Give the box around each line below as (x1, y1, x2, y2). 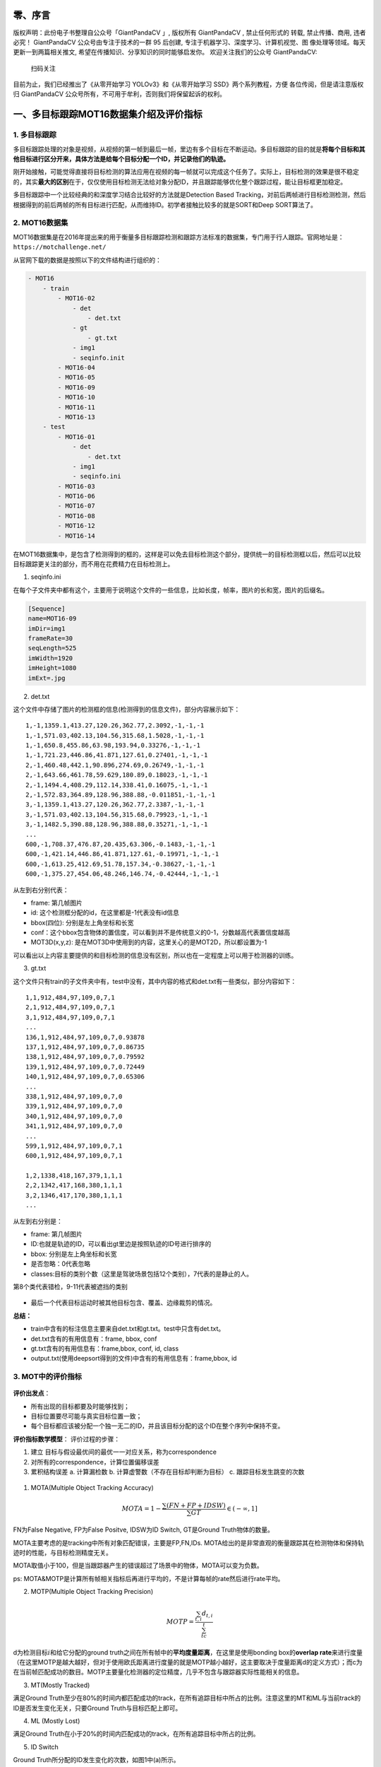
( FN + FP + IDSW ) (166, 1501, 226, 1509)
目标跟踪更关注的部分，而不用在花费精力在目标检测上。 (13, 560, 174, 568)
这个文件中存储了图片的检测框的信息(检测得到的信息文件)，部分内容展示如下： (13, 705, 241, 713)
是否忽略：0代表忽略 (30, 1260, 91, 1268)
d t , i (201, 1609, 213, 1619)
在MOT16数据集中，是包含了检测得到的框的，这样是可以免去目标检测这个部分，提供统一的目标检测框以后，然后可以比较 (13, 550, 361, 558)
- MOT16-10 (57, 393, 95, 401)
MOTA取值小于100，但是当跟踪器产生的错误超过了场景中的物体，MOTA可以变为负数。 (13, 1561, 264, 1570)
